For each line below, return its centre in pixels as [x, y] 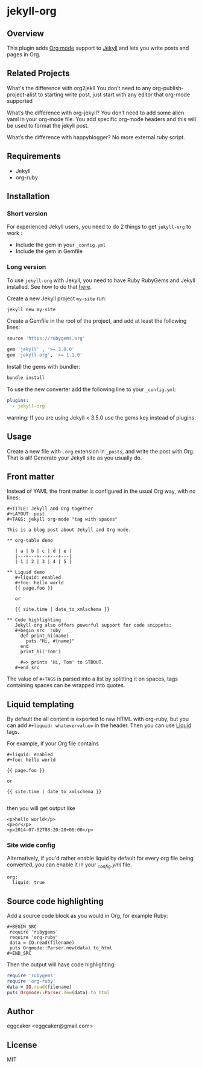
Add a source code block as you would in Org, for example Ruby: [87, 916]
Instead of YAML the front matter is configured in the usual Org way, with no [101, 491]
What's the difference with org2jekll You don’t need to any [79, 88]
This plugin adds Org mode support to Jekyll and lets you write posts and [98, 48]
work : [15, 233]
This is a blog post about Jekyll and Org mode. [69, 530]
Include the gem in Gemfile [49, 251]
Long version [27, 267]
